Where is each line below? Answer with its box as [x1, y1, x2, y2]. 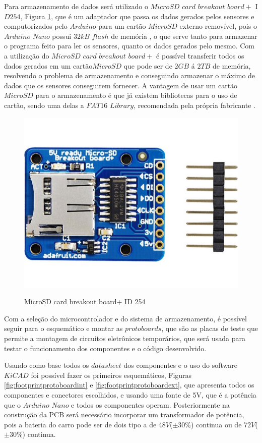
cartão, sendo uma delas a [4, 99, 84, 110]
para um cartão [98, 21, 146, 31]
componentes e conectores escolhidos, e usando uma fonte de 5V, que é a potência [4, 389, 256, 400]
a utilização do [4, 50, 49, 61]
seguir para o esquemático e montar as [4, 323, 123, 334]
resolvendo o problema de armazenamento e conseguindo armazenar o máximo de [4, 70, 255, 81]
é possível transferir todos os [156, 50, 244, 61]
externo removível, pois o [179, 21, 257, 31]
